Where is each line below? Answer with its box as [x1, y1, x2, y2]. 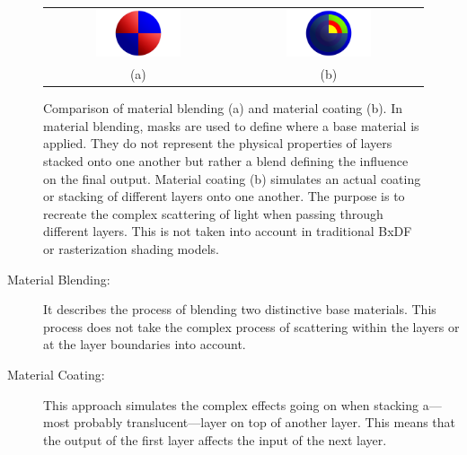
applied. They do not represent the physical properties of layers [43, 134, 392, 153]
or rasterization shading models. [43, 240, 219, 258]
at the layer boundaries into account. [43, 335, 246, 354]
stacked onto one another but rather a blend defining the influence [43, 152, 409, 171]
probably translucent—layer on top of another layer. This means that [74, 413, 456, 432]
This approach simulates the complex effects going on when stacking [43, 395, 419, 414]
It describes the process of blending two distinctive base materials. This [43, 300, 436, 319]
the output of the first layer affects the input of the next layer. [43, 430, 387, 449]
